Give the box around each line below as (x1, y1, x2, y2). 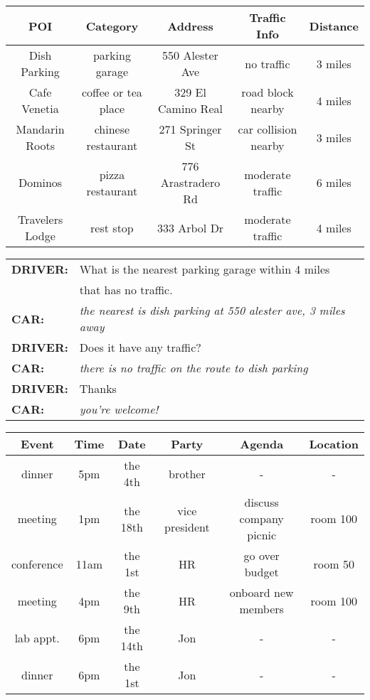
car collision (238, 121, 297, 137)
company (239, 510, 284, 527)
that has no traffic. (79, 281, 173, 298)
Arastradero (160, 174, 221, 190)
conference (11, 555, 63, 572)
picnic (247, 527, 277, 543)
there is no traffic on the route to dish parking (79, 360, 308, 376)
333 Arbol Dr (157, 219, 224, 236)
